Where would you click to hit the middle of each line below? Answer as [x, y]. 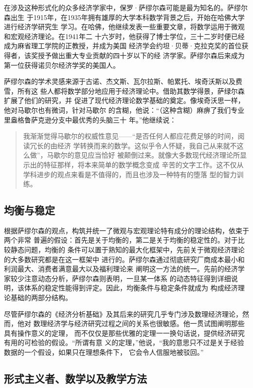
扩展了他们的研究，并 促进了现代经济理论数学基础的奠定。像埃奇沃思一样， [124, 100]
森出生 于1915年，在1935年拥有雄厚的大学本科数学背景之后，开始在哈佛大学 [124, 17]
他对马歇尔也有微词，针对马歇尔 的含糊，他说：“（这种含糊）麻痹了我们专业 [124, 110]
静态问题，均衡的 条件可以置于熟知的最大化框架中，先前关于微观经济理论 [127, 250]
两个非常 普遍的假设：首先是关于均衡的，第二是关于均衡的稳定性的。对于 [121, 240]
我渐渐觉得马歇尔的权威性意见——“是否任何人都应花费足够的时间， [130, 136]
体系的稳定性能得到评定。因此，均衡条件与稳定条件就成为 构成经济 [131, 288]
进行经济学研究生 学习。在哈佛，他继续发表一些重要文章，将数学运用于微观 [124, 27]
